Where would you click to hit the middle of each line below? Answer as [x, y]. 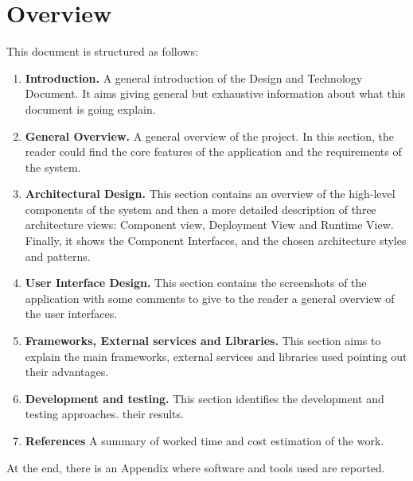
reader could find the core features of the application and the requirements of [213, 151]
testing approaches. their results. [104, 414]
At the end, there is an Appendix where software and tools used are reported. [196, 467]
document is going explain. [90, 109]
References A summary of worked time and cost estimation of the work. [205, 440]
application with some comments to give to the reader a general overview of [210, 298]
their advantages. [67, 372]
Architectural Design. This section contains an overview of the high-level [210, 194]
